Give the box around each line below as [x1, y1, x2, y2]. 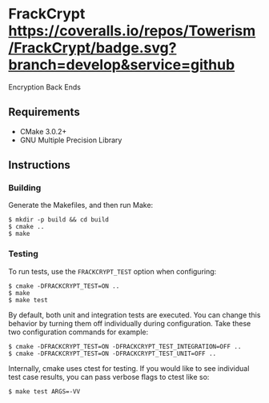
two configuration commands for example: [8, 327, 149, 337]
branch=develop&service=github [8, 56, 235, 74]
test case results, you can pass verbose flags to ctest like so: [8, 372, 210, 381]
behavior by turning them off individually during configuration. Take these [8, 318, 251, 328]
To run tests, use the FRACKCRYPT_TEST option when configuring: [8, 266, 217, 276]
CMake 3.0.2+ [19, 126, 67, 136]
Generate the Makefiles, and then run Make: [8, 201, 154, 210]
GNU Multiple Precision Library [19, 135, 122, 145]
